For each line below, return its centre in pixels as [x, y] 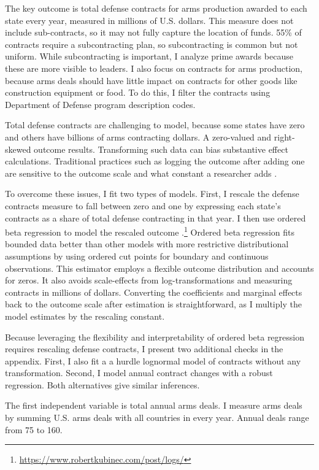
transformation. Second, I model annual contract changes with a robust [139, 373]
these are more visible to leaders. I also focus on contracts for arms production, [154, 68]
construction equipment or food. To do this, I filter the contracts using [138, 92]
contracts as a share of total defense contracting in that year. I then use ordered [156, 218]
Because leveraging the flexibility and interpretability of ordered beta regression [155, 337]
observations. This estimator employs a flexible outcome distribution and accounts [159, 268]
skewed [18, 149]
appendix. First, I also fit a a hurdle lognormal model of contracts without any [153, 360]
